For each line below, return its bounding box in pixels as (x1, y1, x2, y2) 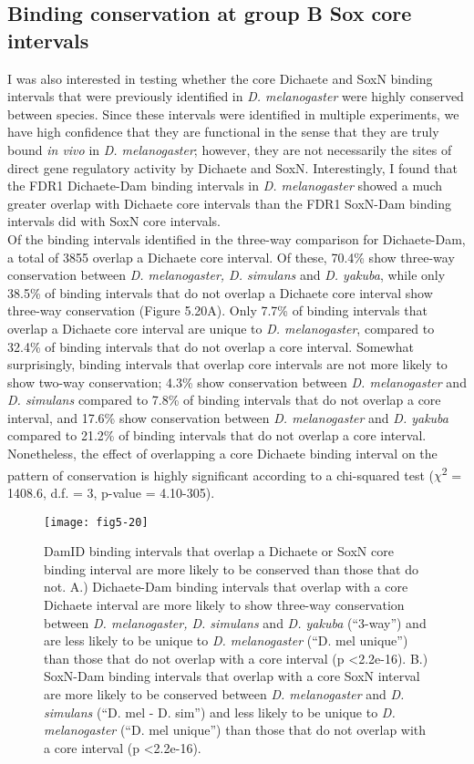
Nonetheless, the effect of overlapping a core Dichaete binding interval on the (7, 444, 438, 463)
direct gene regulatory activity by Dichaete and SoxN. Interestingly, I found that (7, 158, 458, 177)
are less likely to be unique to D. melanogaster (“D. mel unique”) (44, 631, 408, 650)
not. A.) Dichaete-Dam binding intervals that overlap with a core (44, 577, 408, 596)
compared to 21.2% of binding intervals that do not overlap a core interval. (7, 426, 427, 445)
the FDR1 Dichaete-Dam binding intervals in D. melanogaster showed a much (7, 176, 443, 195)
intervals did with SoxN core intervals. (7, 212, 221, 231)
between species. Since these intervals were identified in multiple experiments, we (7, 104, 459, 123)
